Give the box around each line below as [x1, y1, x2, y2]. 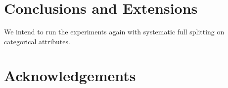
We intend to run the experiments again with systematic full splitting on [4, 27, 225, 37]
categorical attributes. [4, 36, 70, 46]
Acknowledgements [4, 65, 136, 85]
